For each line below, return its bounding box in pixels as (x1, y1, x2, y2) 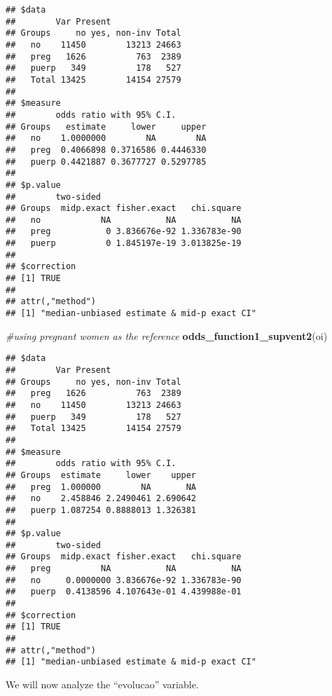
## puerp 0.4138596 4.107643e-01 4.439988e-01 (6, 587, 242, 597)
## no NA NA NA (6, 214, 242, 225)
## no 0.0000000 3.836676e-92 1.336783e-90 (6, 575, 242, 585)
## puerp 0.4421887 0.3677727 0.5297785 (6, 156, 207, 167)
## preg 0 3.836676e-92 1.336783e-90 (6, 226, 242, 237)
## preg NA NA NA (6, 564, 242, 574)
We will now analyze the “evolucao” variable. (6, 677, 199, 692)
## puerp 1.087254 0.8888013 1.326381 (6, 505, 197, 515)
